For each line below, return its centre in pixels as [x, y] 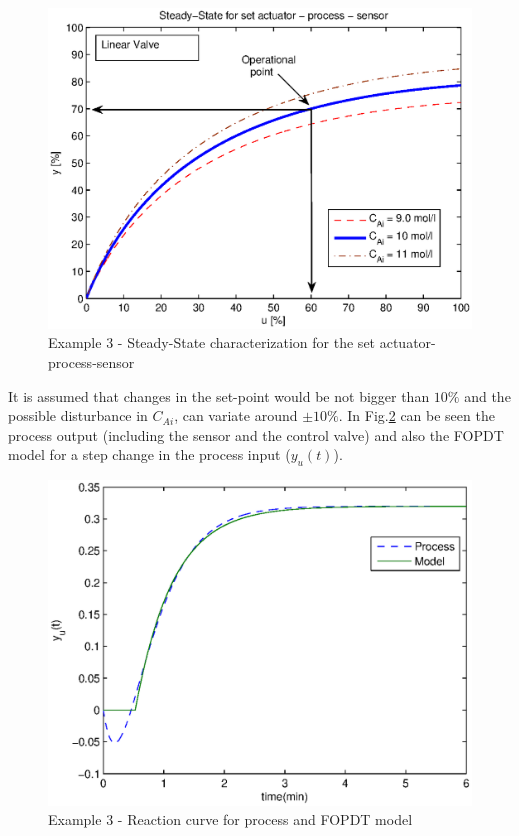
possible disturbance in [78, 415]
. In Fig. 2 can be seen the [416, 415]
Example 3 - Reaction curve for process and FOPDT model [230, 819]
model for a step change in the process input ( [149, 454]
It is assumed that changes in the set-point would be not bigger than [219, 395]
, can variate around [236, 415]
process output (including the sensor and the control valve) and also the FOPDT [256, 434]
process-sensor [91, 362]
